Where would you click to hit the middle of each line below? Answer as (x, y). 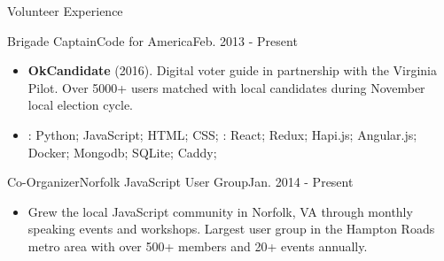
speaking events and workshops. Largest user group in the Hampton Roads (231, 229)
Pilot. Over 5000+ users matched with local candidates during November (226, 87)
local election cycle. (80, 105)
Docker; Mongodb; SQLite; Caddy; (122, 152)
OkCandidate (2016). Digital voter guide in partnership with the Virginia (232, 70)
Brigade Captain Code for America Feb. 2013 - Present (152, 40)
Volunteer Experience (65, 11)
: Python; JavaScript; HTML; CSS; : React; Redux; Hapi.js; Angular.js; (222, 134)
